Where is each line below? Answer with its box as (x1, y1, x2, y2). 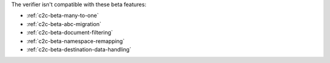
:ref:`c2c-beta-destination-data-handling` (26, 45, 131, 53)
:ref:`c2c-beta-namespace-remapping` (26, 37, 125, 45)
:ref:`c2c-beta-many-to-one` (26, 12, 99, 19)
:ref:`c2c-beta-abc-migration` (26, 20, 102, 27)
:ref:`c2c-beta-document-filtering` (26, 29, 113, 36)
